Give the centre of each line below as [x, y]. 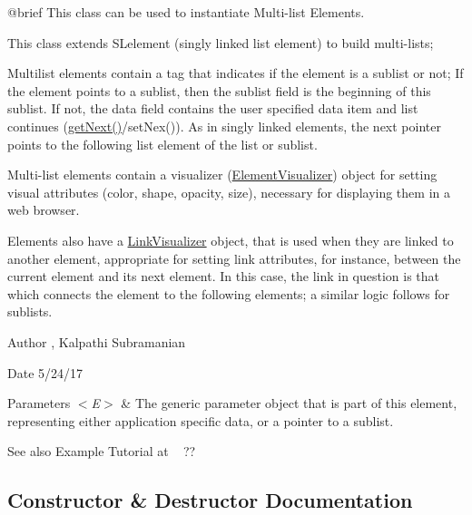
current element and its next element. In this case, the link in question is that [224, 276]
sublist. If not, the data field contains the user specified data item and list [213, 108]
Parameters [39, 403]
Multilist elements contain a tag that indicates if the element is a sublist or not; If [236, 73]
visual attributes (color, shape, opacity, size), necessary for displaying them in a [229, 192]
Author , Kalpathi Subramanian [97, 341]
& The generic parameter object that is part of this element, [289, 403]
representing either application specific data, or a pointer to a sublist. [201, 420]
